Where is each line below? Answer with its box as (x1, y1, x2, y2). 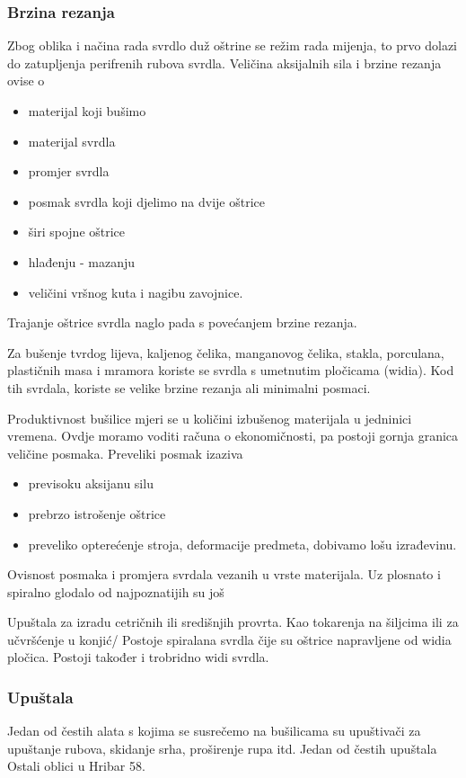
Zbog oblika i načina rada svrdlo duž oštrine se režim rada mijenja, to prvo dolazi (7, 36, 457, 55)
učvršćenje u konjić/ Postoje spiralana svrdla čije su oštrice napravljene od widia (7, 630, 452, 648)
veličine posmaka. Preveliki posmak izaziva (7, 443, 243, 462)
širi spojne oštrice (28, 222, 126, 241)
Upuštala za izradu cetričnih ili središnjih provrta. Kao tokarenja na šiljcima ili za (7, 613, 459, 631)
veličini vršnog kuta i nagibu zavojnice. (28, 282, 243, 301)
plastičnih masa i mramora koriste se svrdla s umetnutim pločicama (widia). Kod (7, 361, 454, 380)
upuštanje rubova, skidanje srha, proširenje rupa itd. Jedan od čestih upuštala (7, 738, 437, 757)
